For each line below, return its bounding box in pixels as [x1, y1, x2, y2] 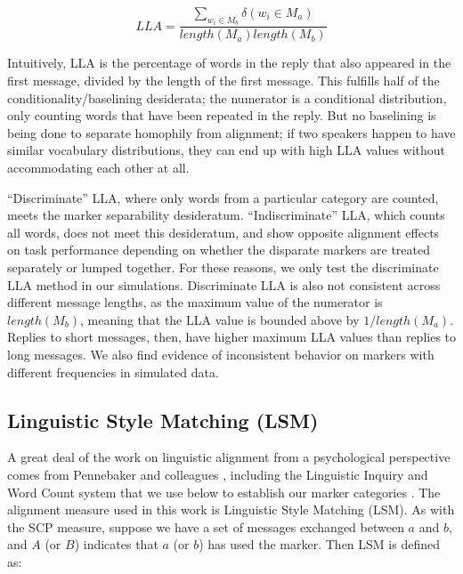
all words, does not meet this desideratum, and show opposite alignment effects [7, 222, 440, 241]
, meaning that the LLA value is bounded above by [80, 310, 360, 328]
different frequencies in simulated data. [7, 362, 219, 381]
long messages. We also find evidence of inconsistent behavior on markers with [7, 344, 435, 363]
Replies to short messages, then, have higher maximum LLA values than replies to [7, 327, 457, 346]
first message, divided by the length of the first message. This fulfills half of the [7, 71, 440, 90]
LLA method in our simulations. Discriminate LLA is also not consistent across [7, 275, 441, 294]
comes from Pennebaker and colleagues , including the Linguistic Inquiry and [7, 465, 428, 483]
